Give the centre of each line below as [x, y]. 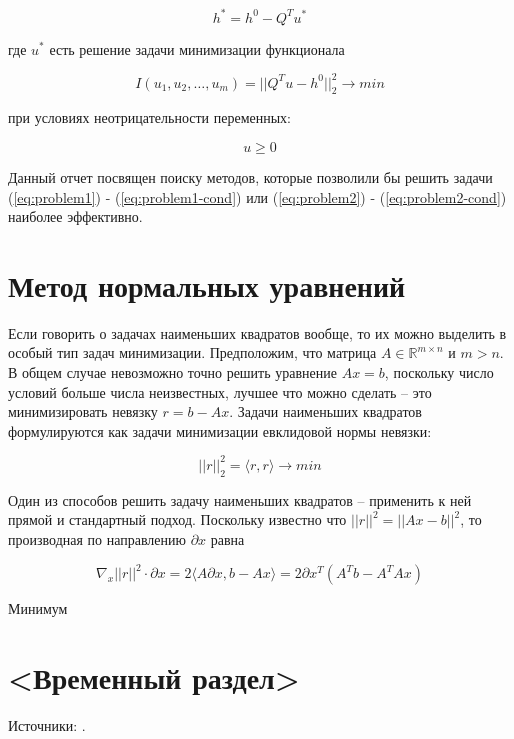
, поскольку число [439, 372]
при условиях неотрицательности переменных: [150, 117]
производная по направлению [97, 538]
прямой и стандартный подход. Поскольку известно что [177, 519]
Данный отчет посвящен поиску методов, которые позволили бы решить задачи [250, 176]
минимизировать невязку [83, 411]
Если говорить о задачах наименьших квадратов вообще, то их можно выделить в [257, 332]
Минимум [38, 608]
